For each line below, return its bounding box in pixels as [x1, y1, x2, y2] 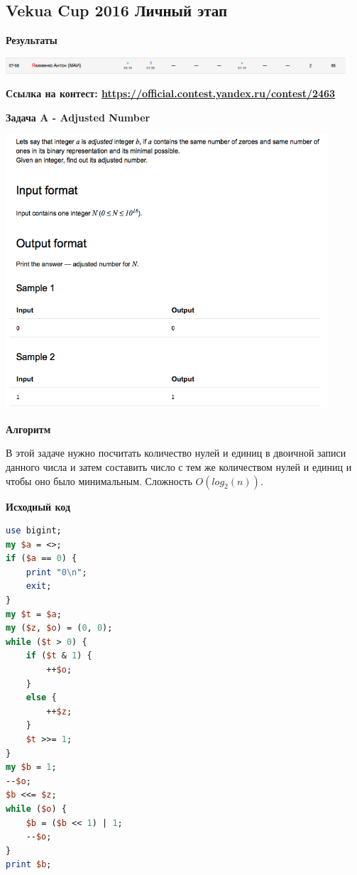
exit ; [26, 581, 52, 592]
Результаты [6, 33, 57, 48]
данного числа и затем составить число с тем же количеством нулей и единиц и [6, 459, 352, 474]
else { [26, 692, 57, 703]
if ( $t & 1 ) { [26, 651, 92, 661]
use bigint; [6, 526, 62, 536]
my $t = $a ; [6, 609, 62, 619]
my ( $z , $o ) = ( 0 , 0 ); [6, 623, 113, 634]
